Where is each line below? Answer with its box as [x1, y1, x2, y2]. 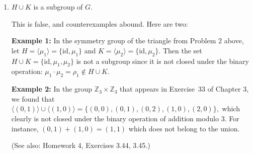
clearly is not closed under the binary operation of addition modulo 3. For [11, 113, 239, 123]
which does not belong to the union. [128, 123, 240, 133]
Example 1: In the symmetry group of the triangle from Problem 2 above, [11, 35, 244, 46]
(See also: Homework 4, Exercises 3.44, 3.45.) [11, 140, 150, 150]
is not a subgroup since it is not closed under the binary [76, 55, 249, 66]
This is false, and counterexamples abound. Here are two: [11, 18, 188, 29]
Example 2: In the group [11, 84, 93, 94]
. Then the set [158, 45, 202, 55]
